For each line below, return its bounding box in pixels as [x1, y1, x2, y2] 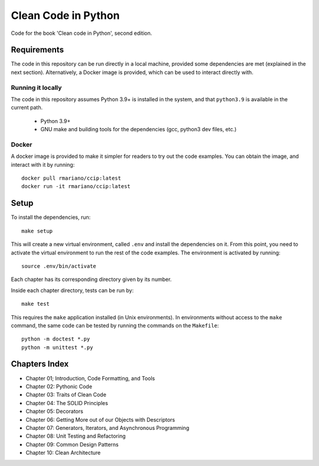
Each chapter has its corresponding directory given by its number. [11, 276, 172, 283]
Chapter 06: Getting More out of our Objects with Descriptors [25, 416, 175, 423]
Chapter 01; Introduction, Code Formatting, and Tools [25, 374, 155, 381]
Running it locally [11, 83, 62, 92]
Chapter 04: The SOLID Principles [25, 399, 109, 406]
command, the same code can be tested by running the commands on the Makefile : [11, 322, 219, 329]
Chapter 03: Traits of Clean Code [25, 391, 106, 399]
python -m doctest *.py [21, 336, 90, 342]
